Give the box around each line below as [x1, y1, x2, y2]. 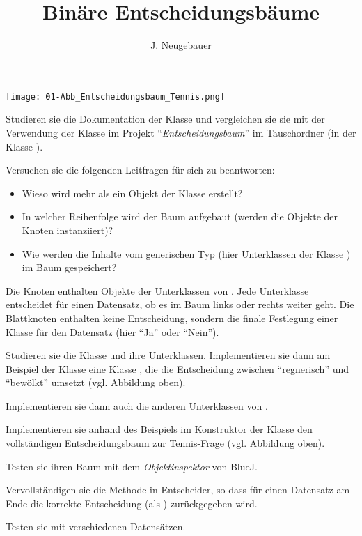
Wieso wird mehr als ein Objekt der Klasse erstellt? [22, 185, 243, 200]
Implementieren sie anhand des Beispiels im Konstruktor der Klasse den [6, 422, 313, 436]
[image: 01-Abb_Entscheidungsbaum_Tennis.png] [6, 91, 225, 102]
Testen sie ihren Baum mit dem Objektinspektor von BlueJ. [6, 459, 258, 473]
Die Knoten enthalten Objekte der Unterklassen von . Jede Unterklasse [6, 283, 309, 298]
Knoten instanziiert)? [22, 222, 113, 237]
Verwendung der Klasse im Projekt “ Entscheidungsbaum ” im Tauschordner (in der [6, 125, 356, 139]
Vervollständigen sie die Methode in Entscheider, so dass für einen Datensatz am [6, 482, 350, 497]
